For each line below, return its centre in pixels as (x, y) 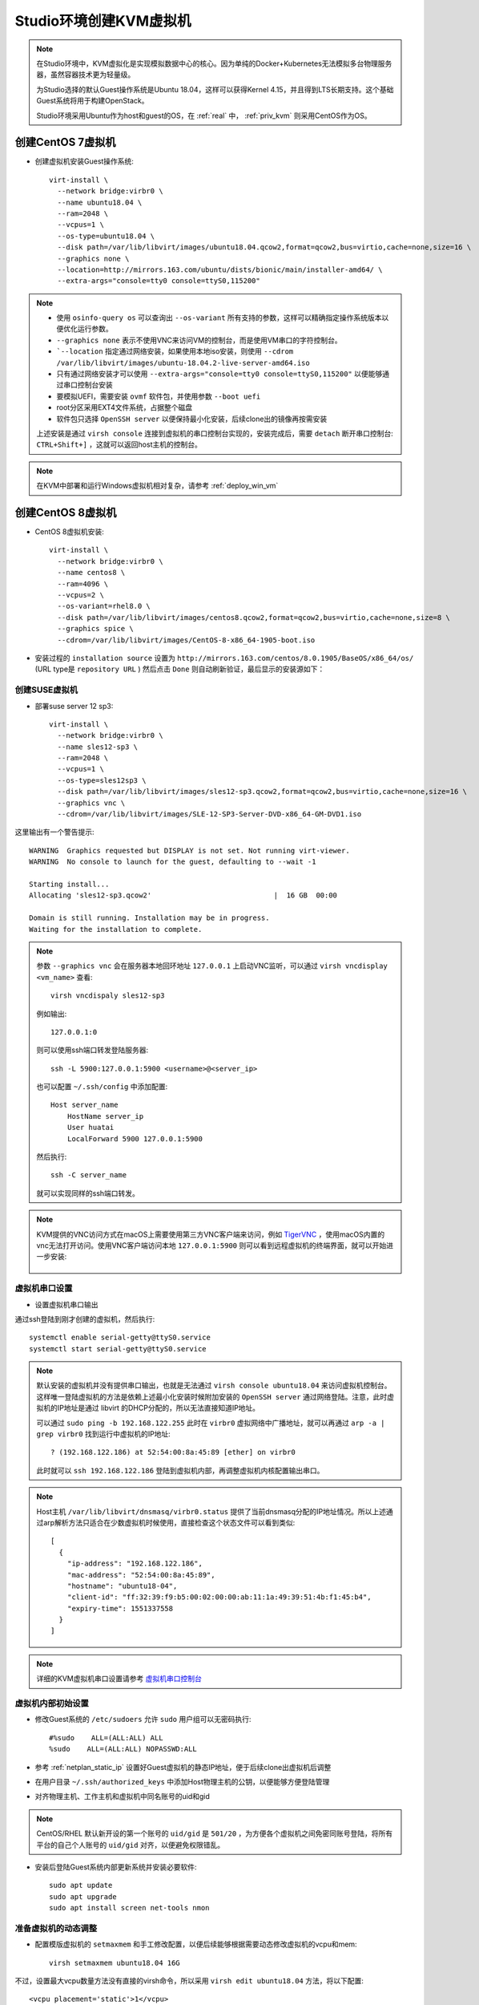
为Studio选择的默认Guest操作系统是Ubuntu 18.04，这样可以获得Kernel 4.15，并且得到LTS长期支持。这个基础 (215, 89)
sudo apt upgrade (83, 1896)
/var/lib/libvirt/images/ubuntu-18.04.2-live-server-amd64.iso (183, 363)
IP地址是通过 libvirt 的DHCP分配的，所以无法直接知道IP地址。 (159, 1408)
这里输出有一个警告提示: (55, 832)
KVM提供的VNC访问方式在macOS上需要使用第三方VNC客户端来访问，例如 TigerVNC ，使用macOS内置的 (210, 1234)
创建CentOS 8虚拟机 (66, 512)
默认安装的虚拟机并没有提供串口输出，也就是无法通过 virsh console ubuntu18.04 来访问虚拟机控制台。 (214, 1385)
